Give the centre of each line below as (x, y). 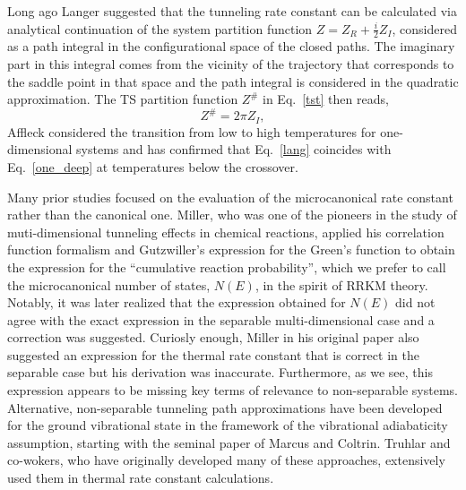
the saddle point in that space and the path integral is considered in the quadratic (233, 81)
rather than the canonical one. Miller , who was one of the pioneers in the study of (232, 215)
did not (415, 302)
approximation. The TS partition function (123, 99)
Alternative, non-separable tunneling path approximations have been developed (225, 407)
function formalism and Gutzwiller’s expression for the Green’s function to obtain (231, 249)
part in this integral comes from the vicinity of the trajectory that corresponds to (231, 64)
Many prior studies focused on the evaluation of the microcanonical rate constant (230, 197)
